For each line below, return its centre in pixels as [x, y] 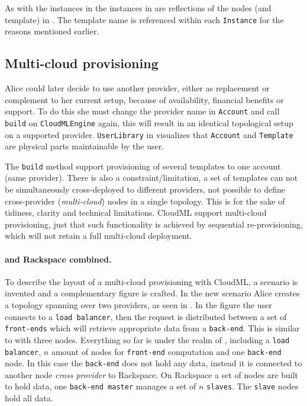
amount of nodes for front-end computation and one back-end [166, 351]
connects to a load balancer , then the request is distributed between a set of [146, 316]
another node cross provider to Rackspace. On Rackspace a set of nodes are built [152, 374]
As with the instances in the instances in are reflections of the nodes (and [138, 8]
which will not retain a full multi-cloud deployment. [98, 236]
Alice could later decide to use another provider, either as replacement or [137, 88]
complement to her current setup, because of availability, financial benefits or [144, 99]
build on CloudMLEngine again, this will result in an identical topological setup [149, 122]
